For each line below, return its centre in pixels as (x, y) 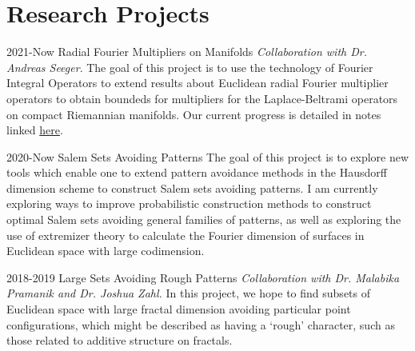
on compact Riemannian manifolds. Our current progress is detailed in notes (194, 114)
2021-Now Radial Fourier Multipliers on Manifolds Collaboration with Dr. (187, 52)
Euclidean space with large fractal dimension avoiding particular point (179, 309)
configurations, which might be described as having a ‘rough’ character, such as (201, 324)
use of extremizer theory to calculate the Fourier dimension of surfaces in (186, 235)
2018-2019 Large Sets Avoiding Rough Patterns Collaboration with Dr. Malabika (203, 277)
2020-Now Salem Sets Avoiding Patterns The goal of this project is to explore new (208, 156)
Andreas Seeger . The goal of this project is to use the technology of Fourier (190, 67)
